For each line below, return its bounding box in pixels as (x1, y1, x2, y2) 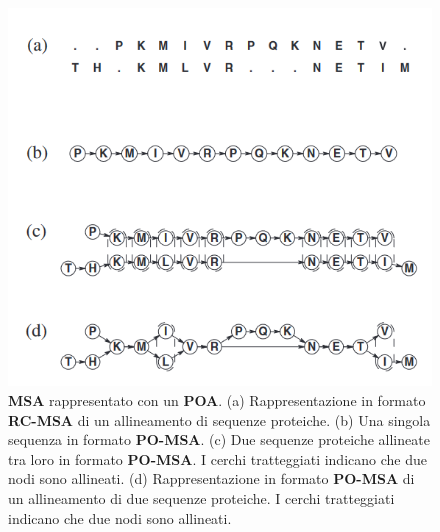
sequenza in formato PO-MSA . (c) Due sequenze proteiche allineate (8, 429, 430, 450)
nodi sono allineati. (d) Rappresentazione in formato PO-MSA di (8, 468, 415, 489)
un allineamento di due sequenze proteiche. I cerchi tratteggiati (8, 487, 395, 508)
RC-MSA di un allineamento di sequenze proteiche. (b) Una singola (8, 409, 431, 430)
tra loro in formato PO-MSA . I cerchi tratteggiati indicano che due (8, 448, 427, 469)
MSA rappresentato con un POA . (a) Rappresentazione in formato (8, 389, 426, 410)
